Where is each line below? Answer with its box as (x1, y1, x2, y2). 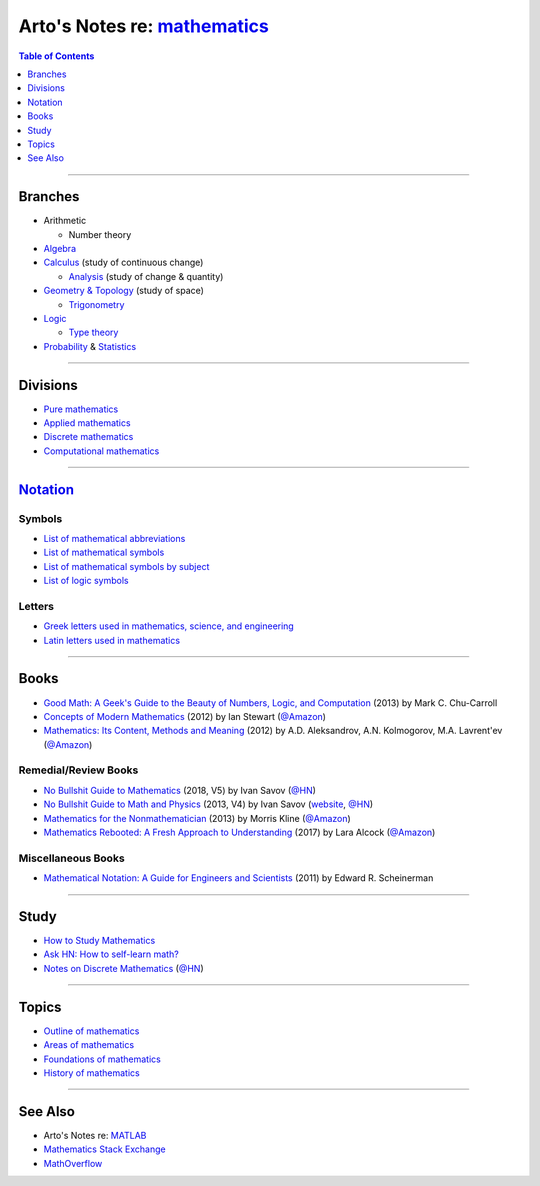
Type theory (68, 326, 119, 339)
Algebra (43, 242, 77, 254)
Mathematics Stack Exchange (43, 1143, 166, 1155)
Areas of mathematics (43, 1039, 135, 1051)
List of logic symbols (43, 575, 129, 587)
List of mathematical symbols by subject (43, 560, 210, 572)
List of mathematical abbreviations (43, 532, 186, 544)
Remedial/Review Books (18, 763, 139, 777)
